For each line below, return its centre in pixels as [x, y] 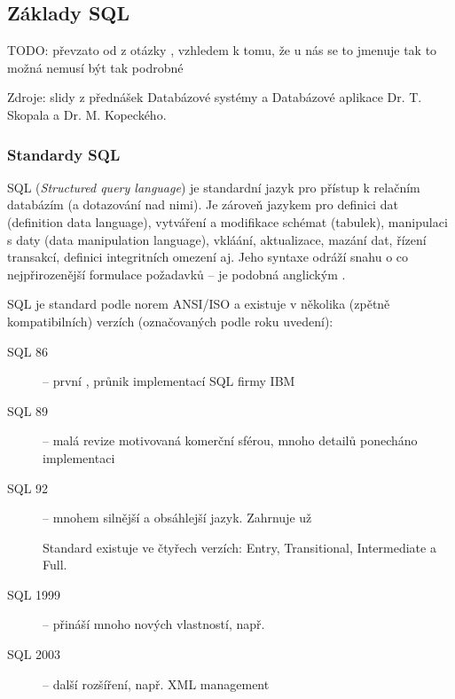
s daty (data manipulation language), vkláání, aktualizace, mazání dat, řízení [217, 239]
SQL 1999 [34, 594]
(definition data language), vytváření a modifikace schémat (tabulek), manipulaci [227, 221]
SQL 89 [28, 410]
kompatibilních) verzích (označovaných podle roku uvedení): [170, 321]
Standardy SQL [64, 154]
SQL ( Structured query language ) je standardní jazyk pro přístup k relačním [214, 187]
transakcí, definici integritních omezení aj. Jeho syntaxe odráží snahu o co [208, 257]
